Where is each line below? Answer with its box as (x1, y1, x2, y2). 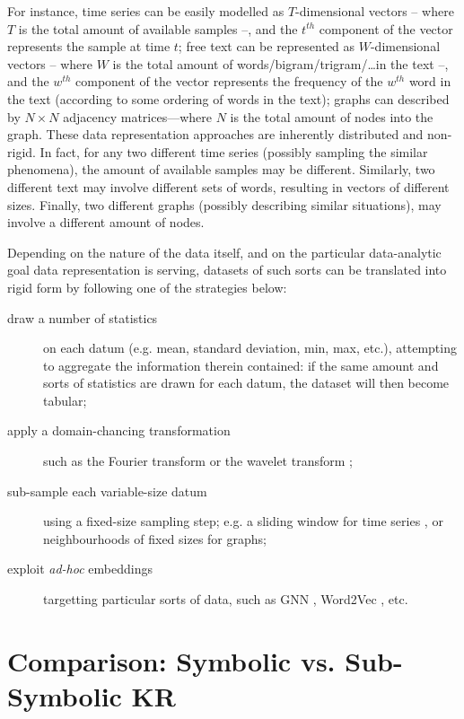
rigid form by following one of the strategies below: (7, 277, 287, 296)
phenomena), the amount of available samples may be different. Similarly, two (7, 160, 435, 179)
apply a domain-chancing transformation (7, 421, 231, 440)
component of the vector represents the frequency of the (75, 72, 383, 91)
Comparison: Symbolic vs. (7, 642, 336, 679)
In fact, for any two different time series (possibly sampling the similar (39, 142, 428, 161)
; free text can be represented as (178, 37, 355, 56)
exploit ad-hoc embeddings (7, 559, 153, 578)
